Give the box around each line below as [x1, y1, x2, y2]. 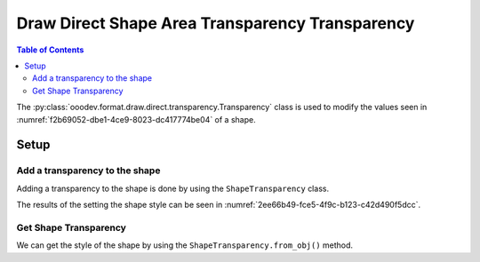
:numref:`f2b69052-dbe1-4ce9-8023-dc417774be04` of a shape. [16, 114, 257, 124]
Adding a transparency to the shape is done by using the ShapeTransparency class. [16, 183, 329, 194]
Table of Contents [16, 44, 84, 55]
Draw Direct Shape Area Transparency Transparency [16, 13, 415, 33]
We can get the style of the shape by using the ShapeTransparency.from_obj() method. [16, 240, 354, 250]
